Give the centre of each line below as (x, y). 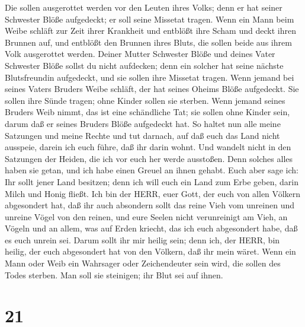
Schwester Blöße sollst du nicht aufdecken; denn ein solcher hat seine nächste (144, 65)
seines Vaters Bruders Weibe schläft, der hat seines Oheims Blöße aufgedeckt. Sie (152, 89)
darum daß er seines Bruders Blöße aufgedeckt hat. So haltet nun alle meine (143, 123)
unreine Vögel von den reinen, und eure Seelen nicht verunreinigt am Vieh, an (146, 216)
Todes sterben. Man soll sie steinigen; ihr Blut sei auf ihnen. (114, 274)
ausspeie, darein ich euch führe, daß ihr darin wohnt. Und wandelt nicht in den (148, 147)
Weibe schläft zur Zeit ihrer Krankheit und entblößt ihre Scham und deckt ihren (150, 31)
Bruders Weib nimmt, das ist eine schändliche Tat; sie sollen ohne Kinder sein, (147, 112)
